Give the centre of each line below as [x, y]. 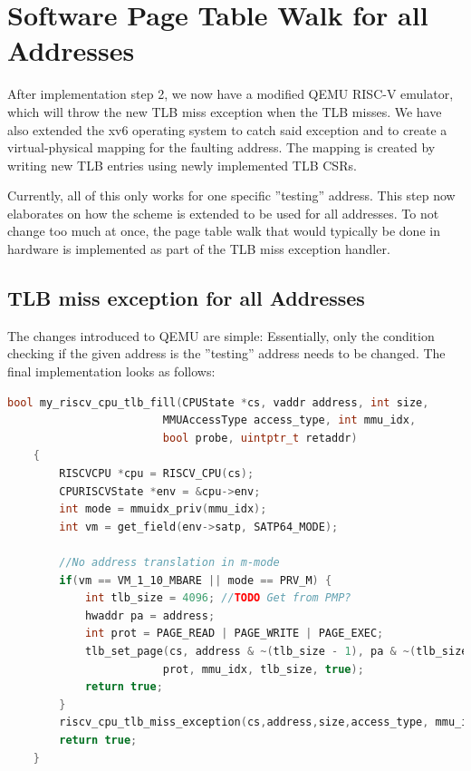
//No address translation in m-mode [169, 562]
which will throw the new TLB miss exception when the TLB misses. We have [225, 111]
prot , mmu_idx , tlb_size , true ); [263, 669]
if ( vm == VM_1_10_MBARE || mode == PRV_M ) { [196, 580]
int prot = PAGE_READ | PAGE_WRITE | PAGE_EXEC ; [234, 634]
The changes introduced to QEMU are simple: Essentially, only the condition [221, 335]
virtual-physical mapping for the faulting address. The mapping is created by [221, 147]
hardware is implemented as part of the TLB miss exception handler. [199, 249]
